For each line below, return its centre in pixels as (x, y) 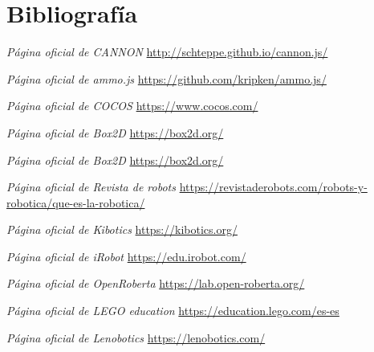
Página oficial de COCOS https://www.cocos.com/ (132, 106)
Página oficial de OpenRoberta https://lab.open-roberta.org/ (156, 283)
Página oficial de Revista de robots (91, 187)
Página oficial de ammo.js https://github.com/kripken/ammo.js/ (167, 78)
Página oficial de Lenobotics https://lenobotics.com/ (136, 337)
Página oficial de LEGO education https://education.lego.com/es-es (173, 311)
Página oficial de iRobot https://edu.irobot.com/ (126, 256)
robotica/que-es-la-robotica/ (76, 202)
